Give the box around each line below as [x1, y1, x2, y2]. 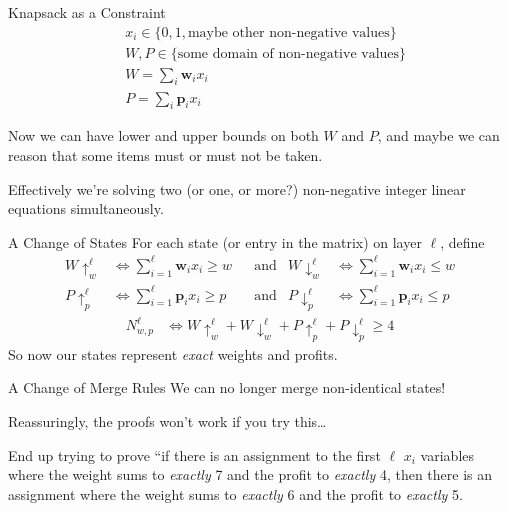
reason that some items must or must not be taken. [8, 144, 323, 165]
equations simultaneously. [8, 198, 164, 219]
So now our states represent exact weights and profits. [8, 343, 338, 364]
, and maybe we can [377, 125, 500, 146]
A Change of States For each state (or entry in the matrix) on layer [8, 231, 422, 252]
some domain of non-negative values [177, 46, 400, 61]
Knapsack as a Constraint [8, 2, 166, 22]
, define [440, 231, 485, 252]
